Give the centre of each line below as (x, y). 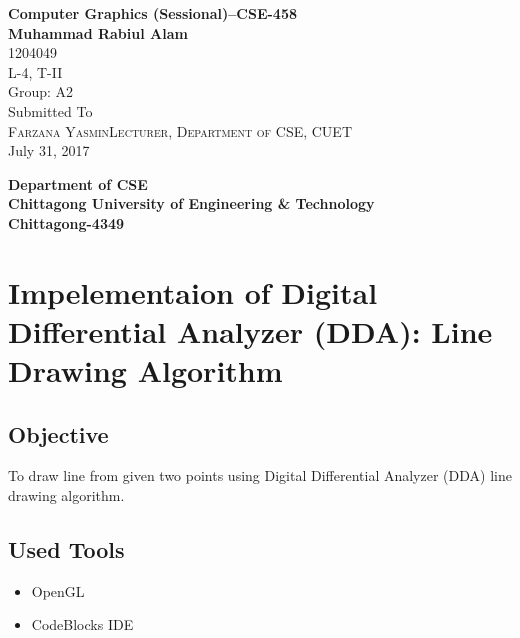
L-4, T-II (35, 71)
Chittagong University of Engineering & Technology (191, 203)
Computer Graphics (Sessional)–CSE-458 (153, 13)
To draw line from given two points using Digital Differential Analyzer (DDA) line (260, 475)
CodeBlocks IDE (82, 624)
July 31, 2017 (49, 150)
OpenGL (58, 590)
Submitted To (50, 110)
